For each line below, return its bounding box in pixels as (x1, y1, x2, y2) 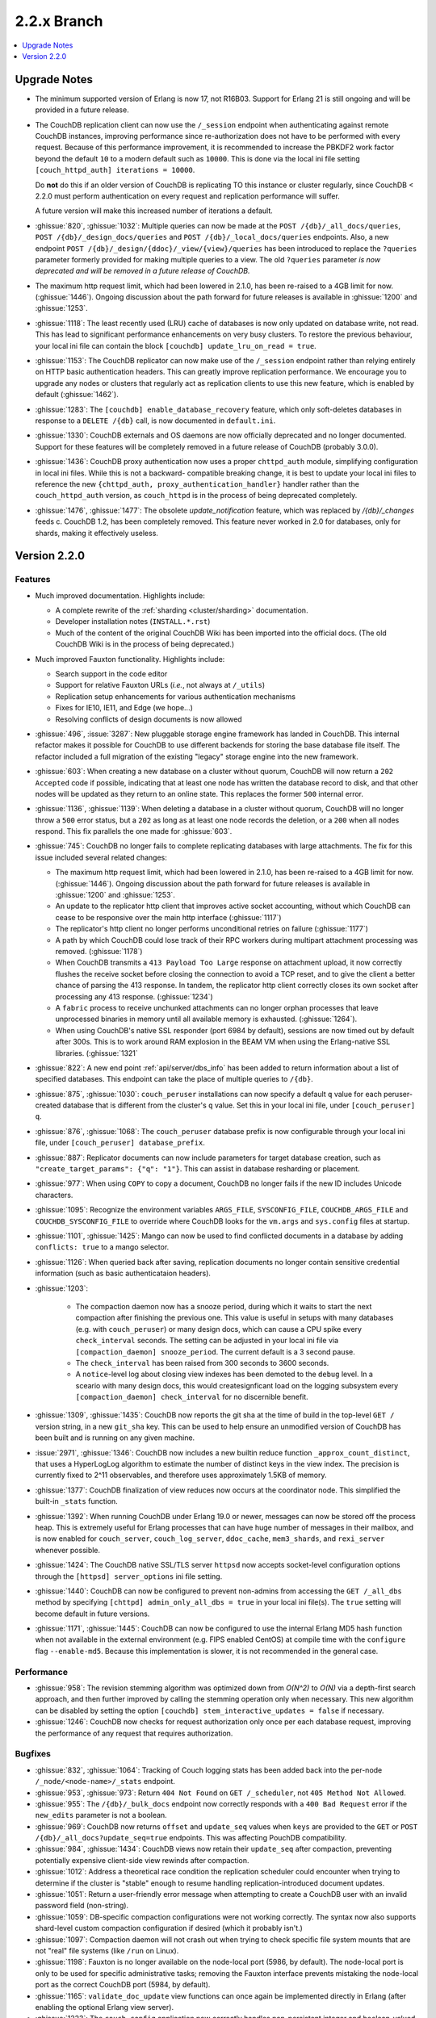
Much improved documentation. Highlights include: (35, 590, 206, 601)
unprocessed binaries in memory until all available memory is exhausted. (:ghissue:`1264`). (55, 1014, 358, 1024)
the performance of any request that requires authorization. (35, 1728, 233, 1738)
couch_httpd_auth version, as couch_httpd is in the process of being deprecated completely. (35, 491, 358, 500)
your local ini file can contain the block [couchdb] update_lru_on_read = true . (35, 341, 317, 350)
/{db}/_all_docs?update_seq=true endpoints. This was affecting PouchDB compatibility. (35, 1833, 347, 1843)
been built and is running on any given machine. (35, 1433, 195, 1442)
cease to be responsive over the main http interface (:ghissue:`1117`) (55, 912, 282, 922)
